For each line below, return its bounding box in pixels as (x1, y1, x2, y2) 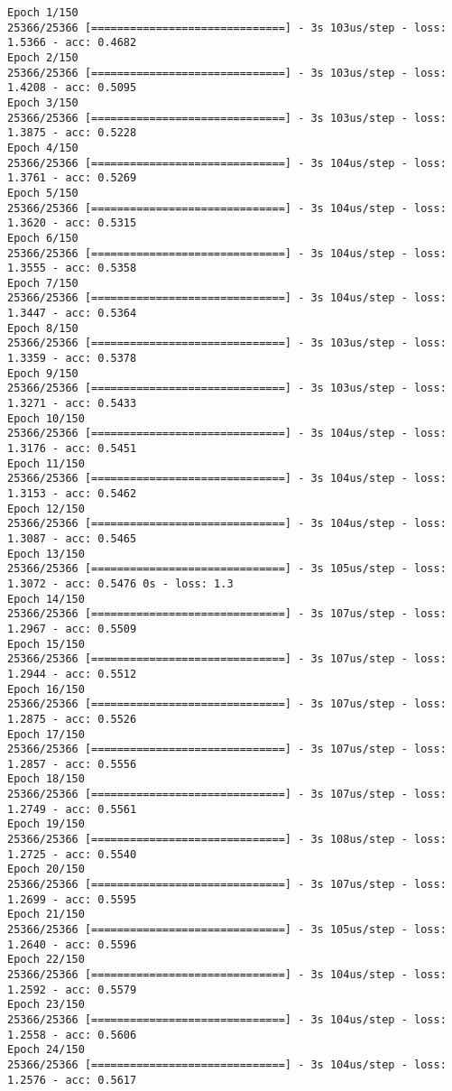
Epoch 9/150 (7, 366, 78, 380)
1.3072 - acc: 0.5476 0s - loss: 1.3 (7, 577, 234, 590)
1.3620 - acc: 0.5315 (7, 217, 137, 230)
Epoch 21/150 (7, 908, 85, 921)
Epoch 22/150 (7, 953, 85, 966)
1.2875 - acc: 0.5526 (7, 712, 137, 726)
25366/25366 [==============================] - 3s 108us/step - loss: (7, 833, 447, 846)
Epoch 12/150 (7, 502, 85, 515)
